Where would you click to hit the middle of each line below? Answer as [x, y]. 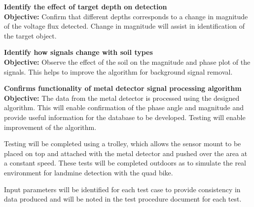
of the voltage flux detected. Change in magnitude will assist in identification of [124, 26]
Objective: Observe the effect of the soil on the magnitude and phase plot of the [127, 62]
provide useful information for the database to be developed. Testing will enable [125, 117]
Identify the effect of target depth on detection [86, 6]
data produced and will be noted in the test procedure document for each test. [123, 199]
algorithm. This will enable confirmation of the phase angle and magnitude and [124, 107]
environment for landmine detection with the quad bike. [89, 172]
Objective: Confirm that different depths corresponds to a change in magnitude [126, 16]
